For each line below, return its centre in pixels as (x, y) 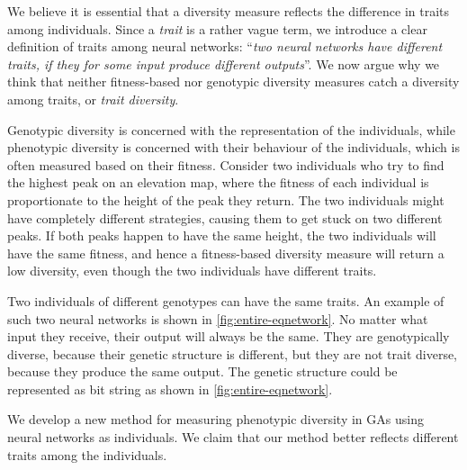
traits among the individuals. (87, 454)
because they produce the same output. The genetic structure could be (202, 371)
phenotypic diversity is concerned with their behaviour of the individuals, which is (233, 147)
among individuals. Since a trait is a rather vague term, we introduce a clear (217, 28)
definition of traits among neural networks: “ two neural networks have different (225, 46)
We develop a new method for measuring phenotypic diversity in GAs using (216, 419)
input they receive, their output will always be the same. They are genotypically (229, 336)
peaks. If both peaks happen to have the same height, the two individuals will (222, 235)
